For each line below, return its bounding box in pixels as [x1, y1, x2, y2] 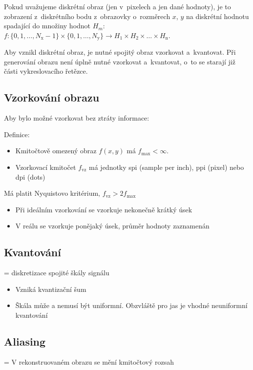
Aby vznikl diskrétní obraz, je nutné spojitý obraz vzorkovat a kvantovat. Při [4, 47, 236, 57]
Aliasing [4, 333, 46, 349]
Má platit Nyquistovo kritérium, [4, 188, 100, 198]
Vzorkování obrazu [4, 90, 100, 105]
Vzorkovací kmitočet [15, 162, 76, 172]
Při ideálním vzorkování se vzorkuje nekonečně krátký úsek [15, 204, 192, 214]
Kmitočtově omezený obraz [15, 145, 97, 156]
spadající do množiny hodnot [4, 21, 91, 31]
